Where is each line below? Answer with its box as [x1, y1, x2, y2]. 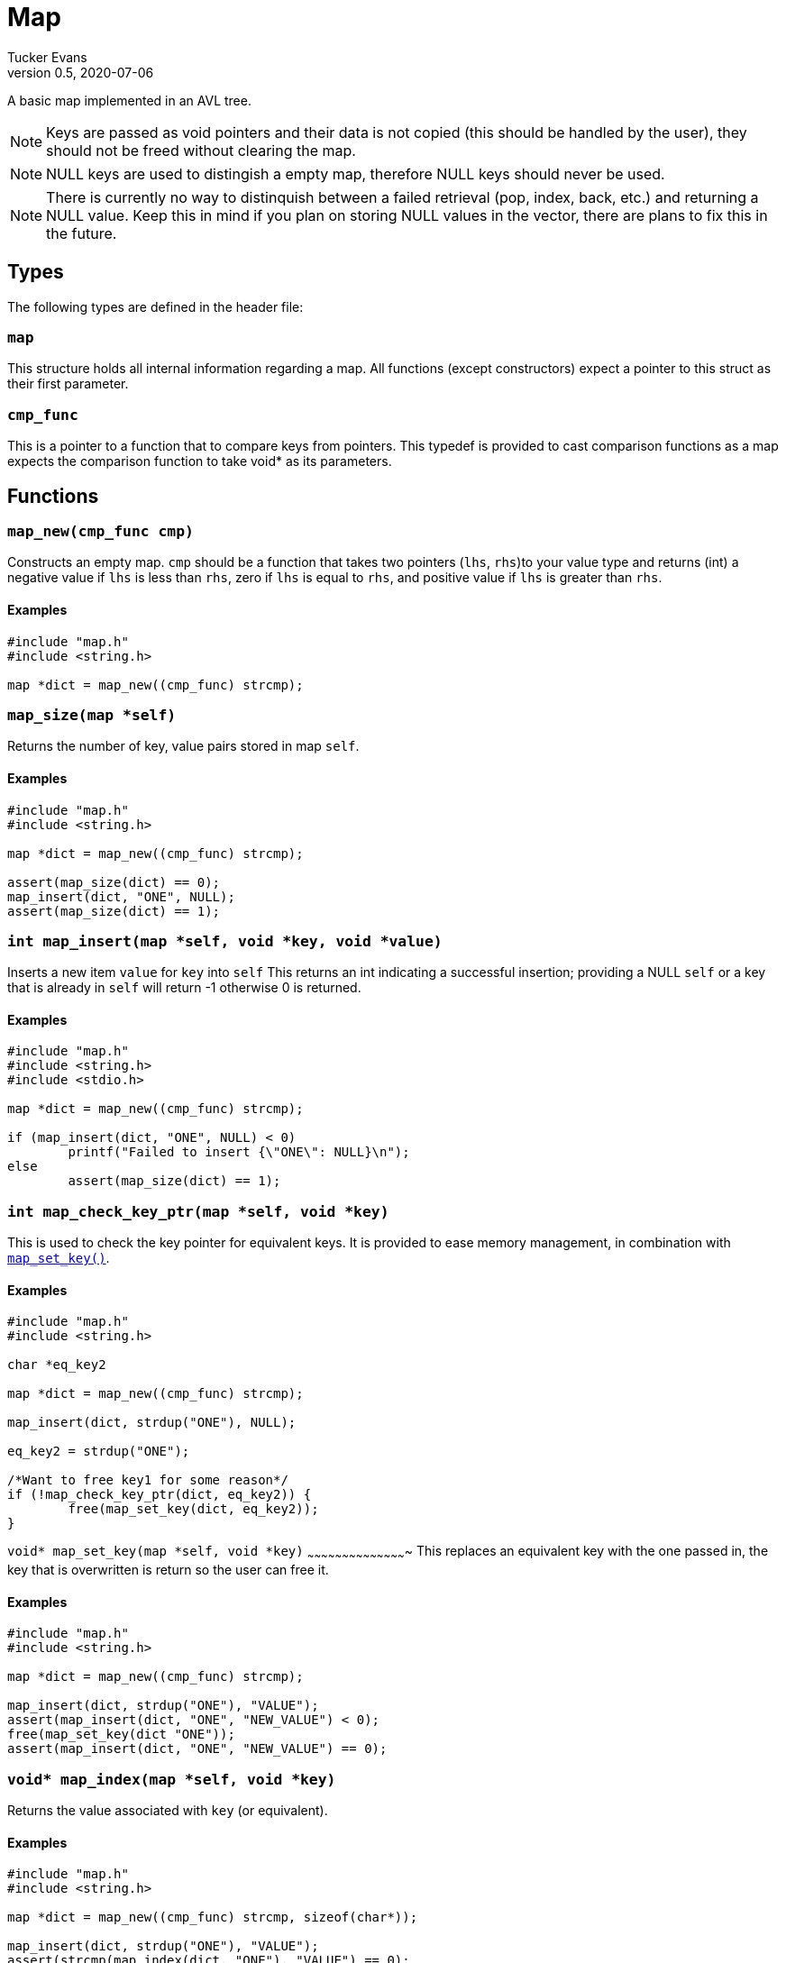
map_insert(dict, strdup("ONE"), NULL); [7, 1415, 297, 1430]
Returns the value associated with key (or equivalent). [7, 1803, 328, 1819]
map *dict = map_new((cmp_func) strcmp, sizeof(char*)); [7, 1910, 418, 1925]
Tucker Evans [7, 49, 87, 65]
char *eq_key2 [7, 1357, 106, 1373]
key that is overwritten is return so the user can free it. [7, 1562, 329, 1578]
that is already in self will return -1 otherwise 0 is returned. [7, 980, 361, 996]
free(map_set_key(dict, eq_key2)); [68, 1502, 319, 1517]
